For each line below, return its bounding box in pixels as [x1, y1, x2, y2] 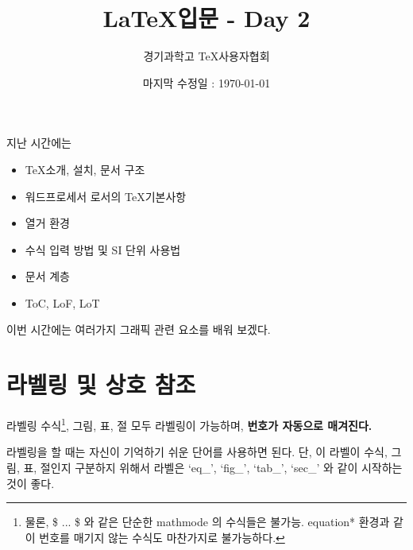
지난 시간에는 [6, 134, 71, 151]
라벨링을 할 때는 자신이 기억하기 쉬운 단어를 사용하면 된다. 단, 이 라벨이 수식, [6, 443, 388, 460]
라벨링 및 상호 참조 [6, 368, 196, 401]
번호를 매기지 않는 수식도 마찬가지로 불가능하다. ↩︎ [39, 529, 285, 545]
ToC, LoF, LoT [25, 294, 100, 311]
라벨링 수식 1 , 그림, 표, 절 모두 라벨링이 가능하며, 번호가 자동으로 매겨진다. [6, 415, 372, 433]
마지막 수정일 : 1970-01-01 [142, 74, 271, 91]
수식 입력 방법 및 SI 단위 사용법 [25, 241, 181, 258]
